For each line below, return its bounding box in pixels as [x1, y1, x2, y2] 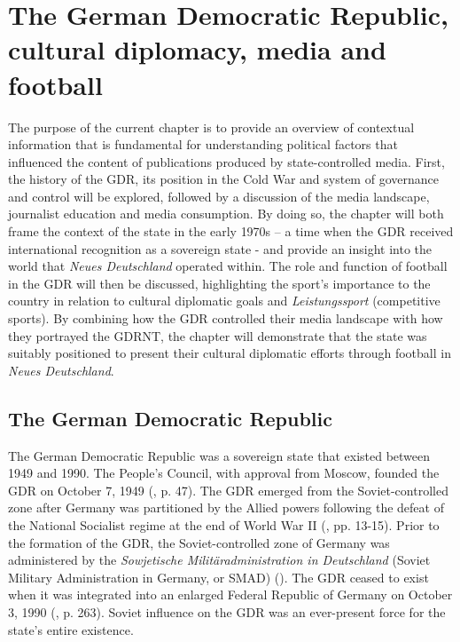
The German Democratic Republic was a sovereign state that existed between [8, 446, 431, 464]
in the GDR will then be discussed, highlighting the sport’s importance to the [8, 273, 431, 292]
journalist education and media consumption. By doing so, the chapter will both [8, 204, 444, 223]
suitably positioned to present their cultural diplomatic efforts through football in [8, 344, 451, 362]
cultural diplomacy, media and [8, 31, 386, 67]
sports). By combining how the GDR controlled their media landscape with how [8, 309, 443, 328]
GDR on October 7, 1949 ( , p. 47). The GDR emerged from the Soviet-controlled [8, 480, 448, 499]
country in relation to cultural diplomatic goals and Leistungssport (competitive [8, 291, 441, 310]
